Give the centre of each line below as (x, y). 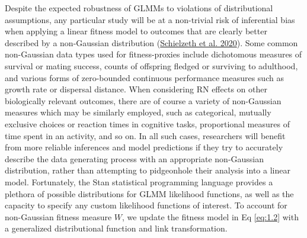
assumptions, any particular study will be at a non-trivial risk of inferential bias (150, 19)
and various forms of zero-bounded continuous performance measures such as (144, 77)
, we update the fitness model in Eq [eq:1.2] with (210, 216)
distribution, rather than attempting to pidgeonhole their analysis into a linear (148, 170)
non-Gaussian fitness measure (58, 216)
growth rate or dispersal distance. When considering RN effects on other (136, 89)
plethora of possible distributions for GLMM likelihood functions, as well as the (149, 193)
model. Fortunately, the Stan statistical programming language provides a (139, 181)
